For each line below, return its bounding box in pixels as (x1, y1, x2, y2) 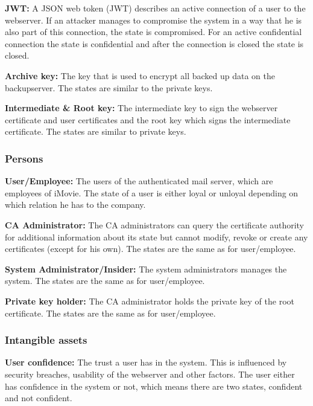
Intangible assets (5, 332, 87, 347)
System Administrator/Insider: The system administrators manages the (5, 262, 287, 275)
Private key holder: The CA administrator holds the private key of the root (5, 294, 294, 307)
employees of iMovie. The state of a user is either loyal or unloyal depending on (5, 186, 299, 199)
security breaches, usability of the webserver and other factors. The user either (5, 367, 295, 380)
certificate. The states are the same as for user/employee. (5, 306, 216, 319)
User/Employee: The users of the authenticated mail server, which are (5, 175, 273, 187)
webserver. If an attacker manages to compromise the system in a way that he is (5, 13, 302, 26)
